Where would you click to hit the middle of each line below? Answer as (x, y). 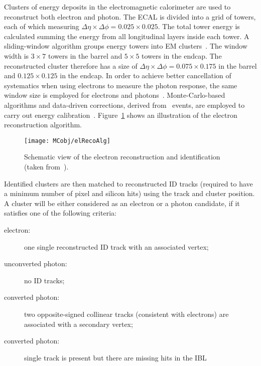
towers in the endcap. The (182, 55)
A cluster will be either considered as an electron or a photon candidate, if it (122, 203)
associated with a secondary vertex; (79, 324)
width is (17, 55)
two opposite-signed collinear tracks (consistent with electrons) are (126, 314)
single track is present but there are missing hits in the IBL (115, 357)
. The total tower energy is (199, 26)
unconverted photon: (36, 263)
